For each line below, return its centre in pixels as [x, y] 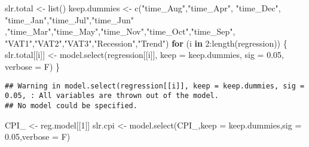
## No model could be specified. [71, 105]
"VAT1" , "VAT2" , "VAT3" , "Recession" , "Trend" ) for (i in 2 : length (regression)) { [146, 43]
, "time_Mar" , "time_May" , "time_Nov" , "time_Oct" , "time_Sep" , [120, 31]
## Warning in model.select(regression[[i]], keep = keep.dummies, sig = [155, 86]
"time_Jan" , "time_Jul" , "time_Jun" [69, 19]
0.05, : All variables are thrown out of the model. [112, 96]
